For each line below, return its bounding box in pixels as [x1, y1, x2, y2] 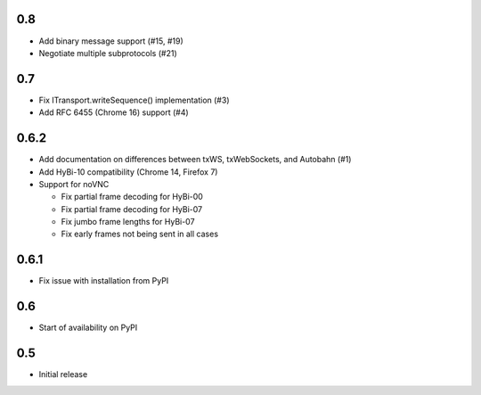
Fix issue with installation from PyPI [38, 276, 169, 286]
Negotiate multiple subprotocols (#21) [38, 47, 177, 58]
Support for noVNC [38, 178, 110, 189]
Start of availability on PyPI [38, 322, 138, 333]
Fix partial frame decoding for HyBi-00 [61, 192, 204, 202]
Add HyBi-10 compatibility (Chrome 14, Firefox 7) [38, 166, 218, 177]
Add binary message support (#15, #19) [38, 36, 184, 46]
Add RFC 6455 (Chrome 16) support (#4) [38, 107, 189, 118]
